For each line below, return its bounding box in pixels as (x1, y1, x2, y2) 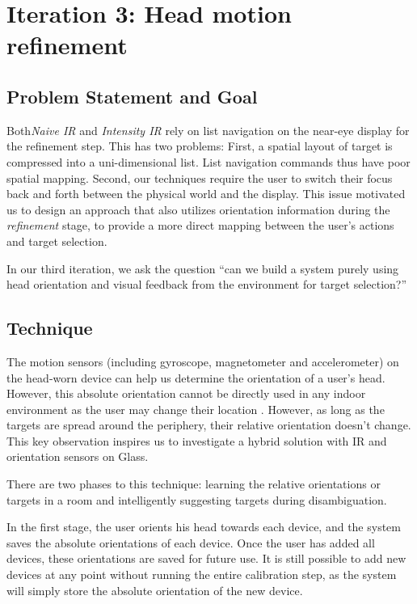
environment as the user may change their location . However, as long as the (6, 400, 385, 417)
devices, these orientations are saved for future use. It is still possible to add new (6, 550, 406, 567)
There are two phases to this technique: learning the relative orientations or (6, 475, 381, 492)
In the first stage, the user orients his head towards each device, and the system (6, 518, 401, 535)
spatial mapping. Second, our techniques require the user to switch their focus (6, 169, 393, 186)
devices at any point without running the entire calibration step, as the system (6, 566, 397, 583)
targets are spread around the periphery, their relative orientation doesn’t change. (6, 416, 411, 433)
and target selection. (6, 232, 107, 249)
